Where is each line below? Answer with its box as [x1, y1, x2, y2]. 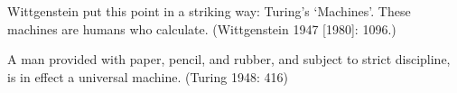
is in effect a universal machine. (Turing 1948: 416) [7, 67, 288, 86]
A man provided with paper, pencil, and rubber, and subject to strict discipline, [7, 50, 451, 69]
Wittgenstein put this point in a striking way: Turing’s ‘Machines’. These [7, 2, 411, 20]
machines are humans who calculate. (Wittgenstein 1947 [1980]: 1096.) [7, 19, 396, 38]
